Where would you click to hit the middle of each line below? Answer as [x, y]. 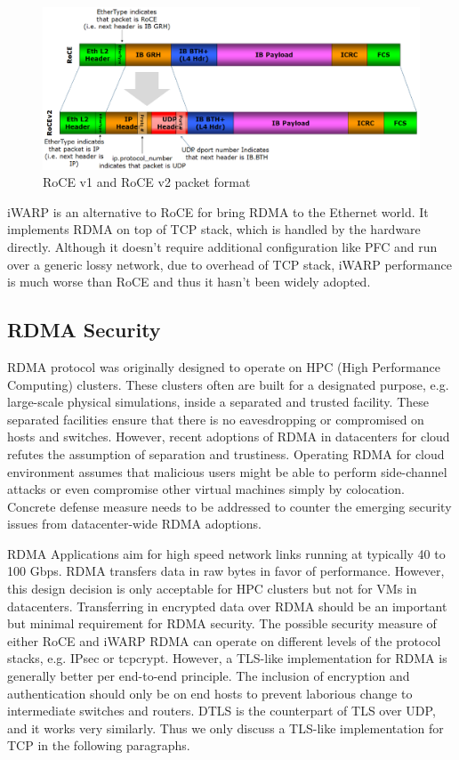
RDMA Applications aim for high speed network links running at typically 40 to [226, 553]
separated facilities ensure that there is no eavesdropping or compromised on [216, 419]
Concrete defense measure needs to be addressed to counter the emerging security [229, 506]
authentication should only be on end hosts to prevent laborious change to [210, 693]
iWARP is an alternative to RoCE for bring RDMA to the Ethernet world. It [218, 211]
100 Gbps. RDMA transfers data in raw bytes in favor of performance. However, [226, 571]
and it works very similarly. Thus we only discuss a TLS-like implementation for [225, 728]
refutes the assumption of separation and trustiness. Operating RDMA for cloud [226, 453]
